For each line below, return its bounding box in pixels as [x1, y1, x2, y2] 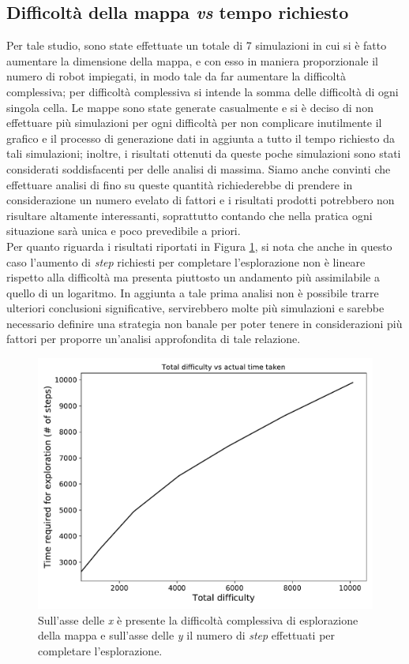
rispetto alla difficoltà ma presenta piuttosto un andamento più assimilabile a [6, 269, 380, 285]
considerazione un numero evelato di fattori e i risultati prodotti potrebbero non [6, 192, 395, 208]
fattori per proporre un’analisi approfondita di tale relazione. [6, 330, 301, 347]
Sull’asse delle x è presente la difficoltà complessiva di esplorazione [38, 611, 358, 628]
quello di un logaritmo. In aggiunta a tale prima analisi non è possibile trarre [6, 284, 379, 300]
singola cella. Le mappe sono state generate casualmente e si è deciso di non [6, 99, 373, 115]
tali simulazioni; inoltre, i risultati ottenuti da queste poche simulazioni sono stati [6, 145, 401, 162]
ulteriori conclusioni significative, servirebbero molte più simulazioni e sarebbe [6, 300, 385, 316]
